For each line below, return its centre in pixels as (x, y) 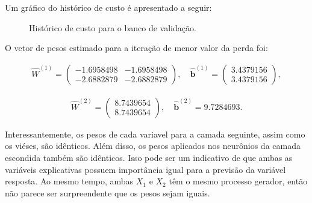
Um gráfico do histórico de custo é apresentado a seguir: (108, 7)
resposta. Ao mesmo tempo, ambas (69, 181)
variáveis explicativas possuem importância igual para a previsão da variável (145, 169)
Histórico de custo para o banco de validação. (113, 27)
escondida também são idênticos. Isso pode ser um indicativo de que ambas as (149, 158)
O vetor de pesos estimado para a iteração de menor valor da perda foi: (136, 48)
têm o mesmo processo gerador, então (238, 181)
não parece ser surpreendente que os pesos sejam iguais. (108, 192)
